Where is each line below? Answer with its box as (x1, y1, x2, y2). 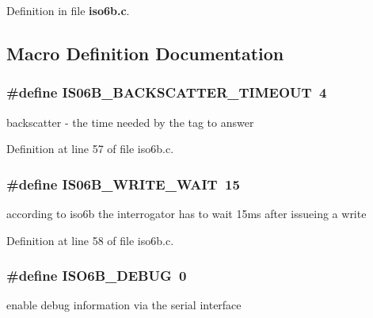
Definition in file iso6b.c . (6, 2, 130, 18)
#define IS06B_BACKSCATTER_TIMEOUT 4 (6, 82, 327, 102)
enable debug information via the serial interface (6, 297, 242, 313)
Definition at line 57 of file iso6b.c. (6, 140, 174, 157)
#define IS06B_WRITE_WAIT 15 (6, 174, 240, 193)
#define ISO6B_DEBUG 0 (6, 266, 187, 285)
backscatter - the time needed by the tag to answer (6, 113, 254, 130)
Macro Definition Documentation (6, 40, 284, 65)
